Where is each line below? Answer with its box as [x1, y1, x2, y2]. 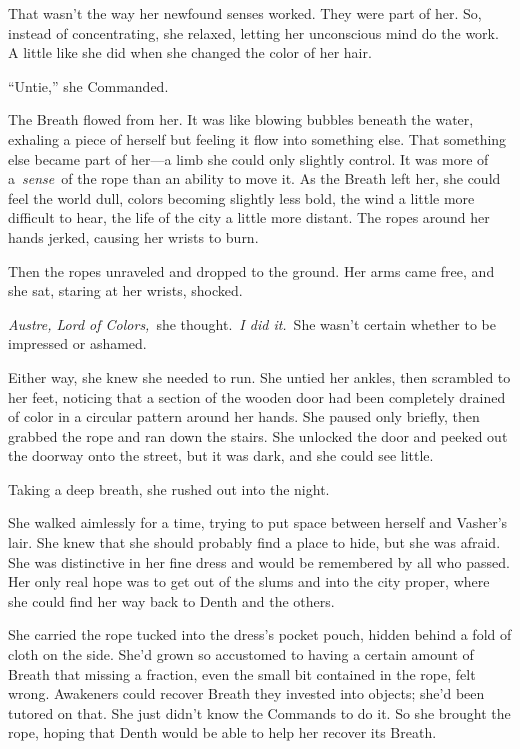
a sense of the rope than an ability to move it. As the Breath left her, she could [8, 168, 501, 189]
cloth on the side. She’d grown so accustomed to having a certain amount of [8, 644, 474, 665]
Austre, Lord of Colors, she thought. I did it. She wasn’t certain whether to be [8, 313, 496, 334]
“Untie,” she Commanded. [8, 75, 169, 96]
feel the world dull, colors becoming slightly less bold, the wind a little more [8, 187, 475, 208]
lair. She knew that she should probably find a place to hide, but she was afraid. [8, 532, 501, 553]
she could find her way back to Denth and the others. [8, 590, 335, 611]
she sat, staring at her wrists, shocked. [8, 280, 243, 301]
